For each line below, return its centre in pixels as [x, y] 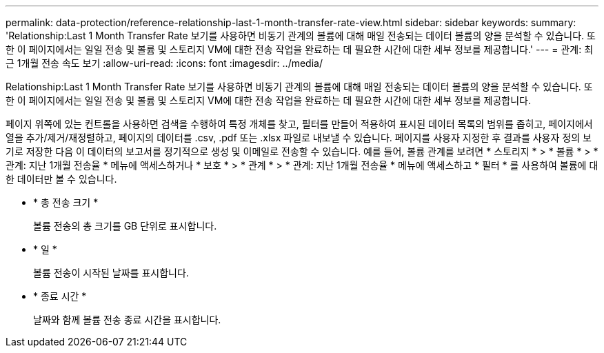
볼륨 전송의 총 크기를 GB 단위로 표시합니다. [125, 226]
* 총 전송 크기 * [66, 202]
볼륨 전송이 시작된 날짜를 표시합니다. [111, 273]
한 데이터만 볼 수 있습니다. [61, 179]
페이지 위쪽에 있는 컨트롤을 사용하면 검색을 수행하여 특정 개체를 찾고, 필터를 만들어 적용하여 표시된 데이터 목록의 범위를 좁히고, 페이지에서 [299, 124]
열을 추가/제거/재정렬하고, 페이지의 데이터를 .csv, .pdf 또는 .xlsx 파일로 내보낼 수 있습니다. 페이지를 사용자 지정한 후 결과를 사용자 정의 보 [299, 138]
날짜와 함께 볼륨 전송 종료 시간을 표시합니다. [127, 320]
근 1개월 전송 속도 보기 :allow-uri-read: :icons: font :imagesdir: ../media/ [164, 63]
